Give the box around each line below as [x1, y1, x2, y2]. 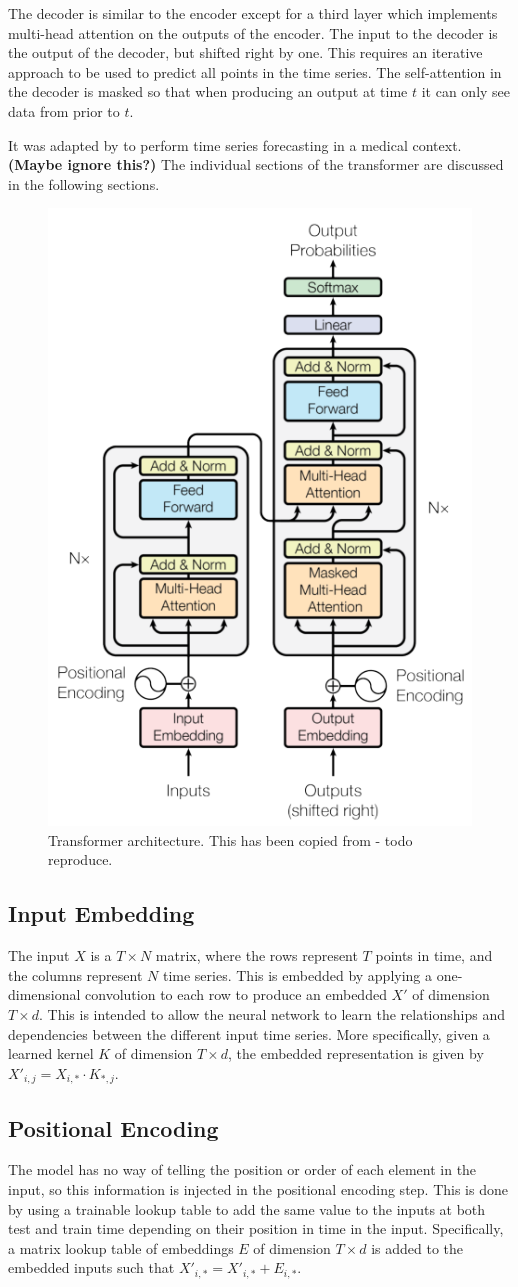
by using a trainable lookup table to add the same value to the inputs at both [8, 1198, 486, 1219]
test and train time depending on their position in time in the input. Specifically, [8, 1218, 504, 1239]
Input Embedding [8, 898, 195, 929]
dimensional [8, 984, 81, 1005]
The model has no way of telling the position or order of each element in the [8, 1159, 477, 1180]
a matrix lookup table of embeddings [8, 1237, 234, 1258]
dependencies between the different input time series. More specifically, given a [8, 1023, 490, 1044]
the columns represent [8, 964, 143, 985]
